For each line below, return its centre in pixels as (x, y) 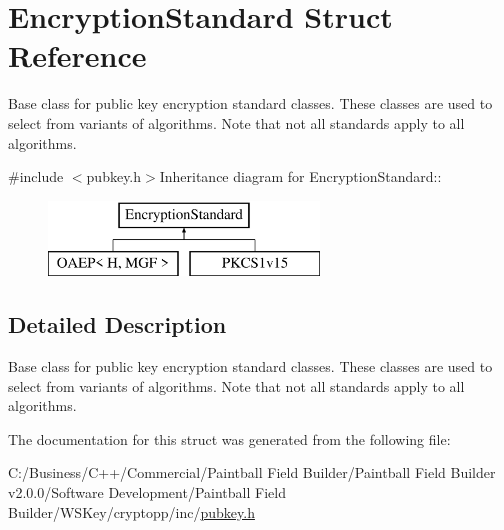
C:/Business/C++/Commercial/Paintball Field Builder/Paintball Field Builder (252, 472)
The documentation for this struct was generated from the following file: (229, 438)
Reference (77, 55)
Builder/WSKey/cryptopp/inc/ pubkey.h (131, 511)
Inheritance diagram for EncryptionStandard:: (300, 176)
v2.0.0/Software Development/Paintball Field (147, 492)
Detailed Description (117, 324)
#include (36, 176)
